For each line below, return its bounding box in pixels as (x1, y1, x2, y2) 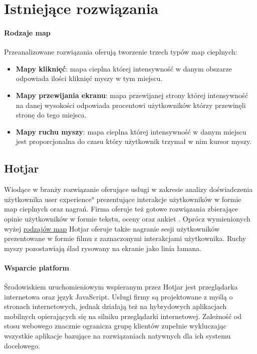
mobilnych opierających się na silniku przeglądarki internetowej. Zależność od (4, 310, 242, 321)
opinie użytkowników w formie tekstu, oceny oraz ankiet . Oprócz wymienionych (4, 213, 250, 223)
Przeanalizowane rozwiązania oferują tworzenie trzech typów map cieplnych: (4, 46, 237, 57)
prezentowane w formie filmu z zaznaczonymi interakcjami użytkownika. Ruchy (4, 233, 246, 243)
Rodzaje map (4, 27, 51, 37)
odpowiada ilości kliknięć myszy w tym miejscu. (16, 73, 163, 83)
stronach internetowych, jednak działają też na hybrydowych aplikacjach (4, 301, 227, 311)
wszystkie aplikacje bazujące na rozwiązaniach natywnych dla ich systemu (4, 330, 231, 341)
